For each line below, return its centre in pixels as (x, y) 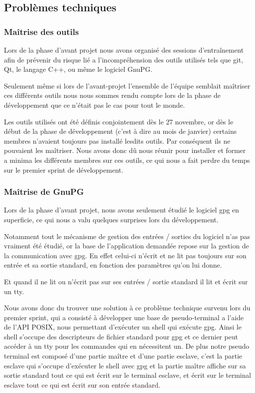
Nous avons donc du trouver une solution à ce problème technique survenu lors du (127, 308)
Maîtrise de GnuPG (44, 192)
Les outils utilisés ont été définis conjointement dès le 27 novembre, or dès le (119, 121)
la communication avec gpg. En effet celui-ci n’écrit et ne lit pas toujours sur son (125, 255)
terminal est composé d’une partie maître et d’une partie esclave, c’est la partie (123, 356)
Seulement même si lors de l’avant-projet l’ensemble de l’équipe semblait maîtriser (127, 85)
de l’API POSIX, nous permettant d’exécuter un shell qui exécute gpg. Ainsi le (123, 327)
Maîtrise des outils (41, 31)
